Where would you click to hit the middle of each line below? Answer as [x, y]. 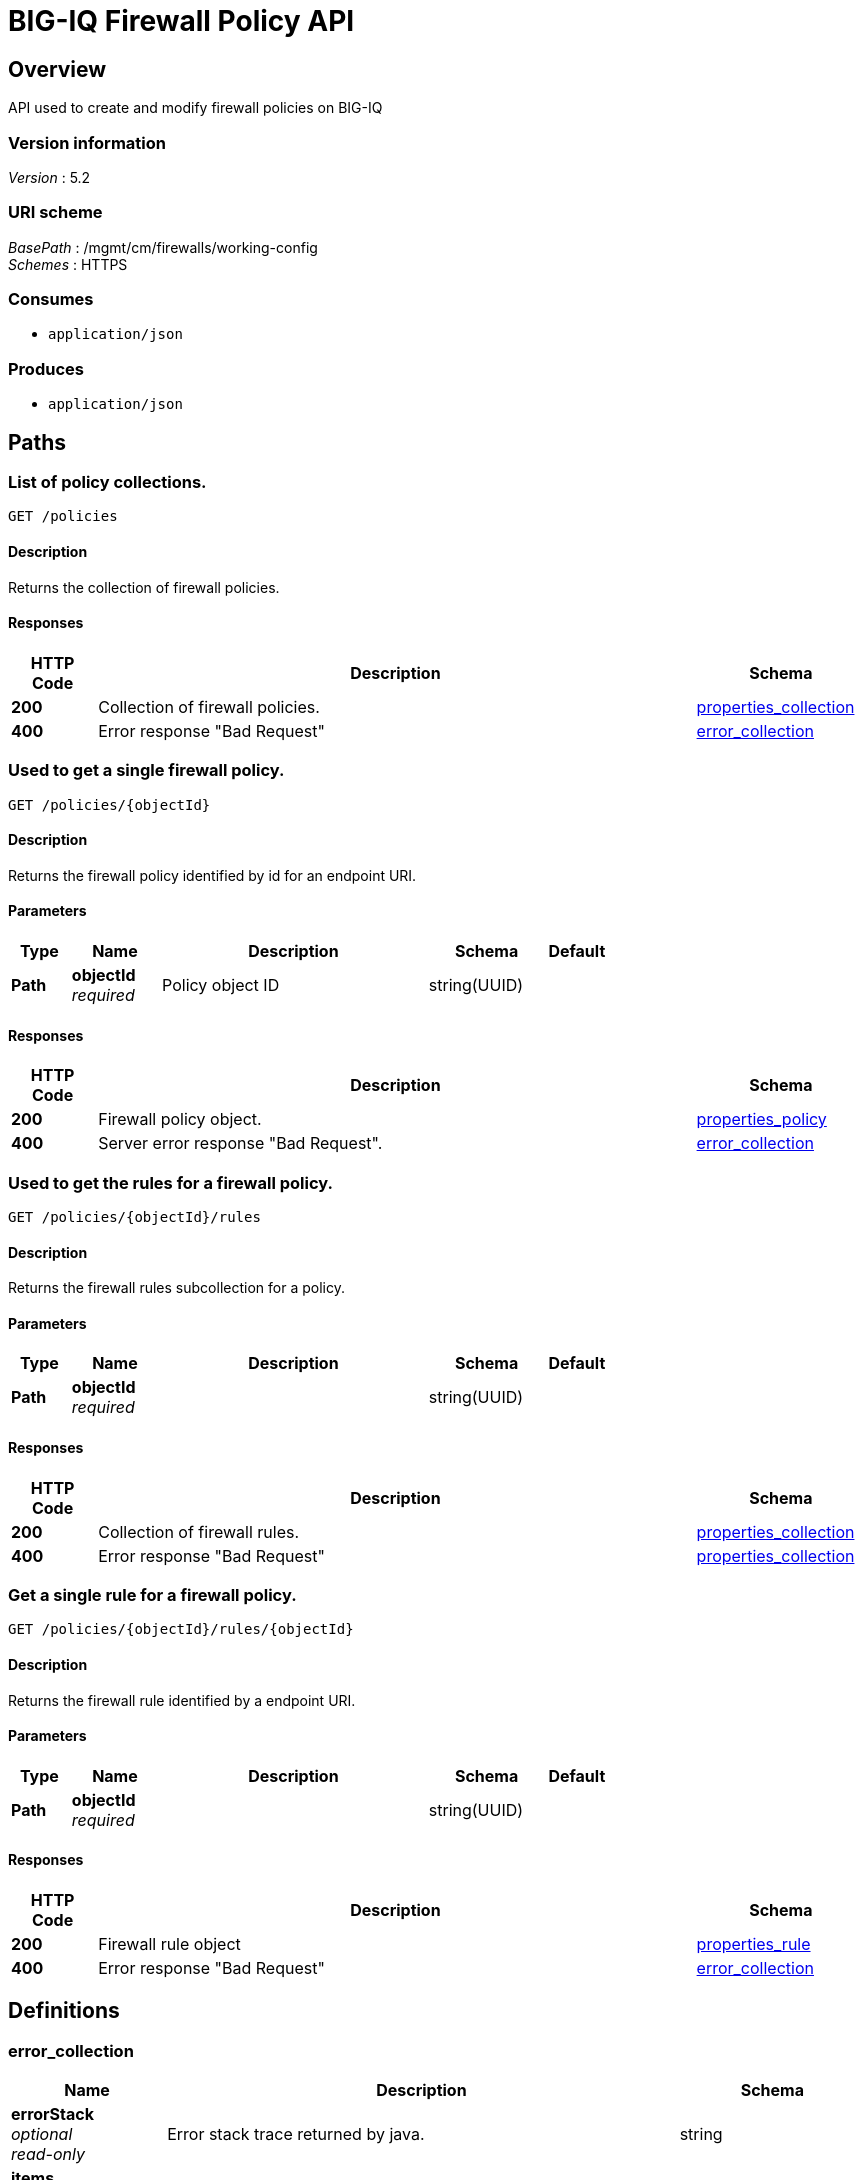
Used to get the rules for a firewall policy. [170, 1182]
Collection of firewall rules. [199, 1531]
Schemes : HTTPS [68, 264]
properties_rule [753, 1944]
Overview [57, 69]
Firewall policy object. [180, 1119]
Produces [46, 368]
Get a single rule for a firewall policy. [152, 1595]
